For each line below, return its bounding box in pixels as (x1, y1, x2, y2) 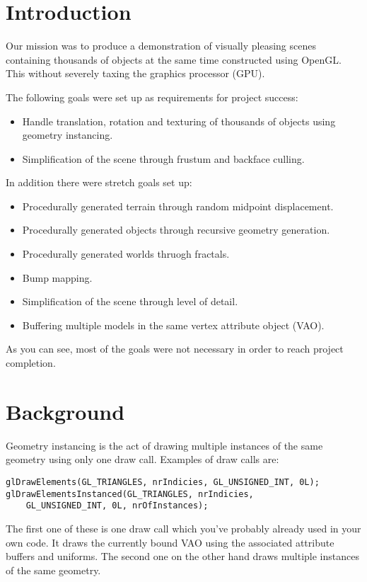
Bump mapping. (22, 270, 93, 285)
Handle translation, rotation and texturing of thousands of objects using (22, 113, 336, 128)
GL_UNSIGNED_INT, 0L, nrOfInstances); (25, 501, 209, 511)
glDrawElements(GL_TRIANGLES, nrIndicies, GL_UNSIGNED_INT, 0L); (6, 477, 320, 487)
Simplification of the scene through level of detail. (22, 294, 238, 309)
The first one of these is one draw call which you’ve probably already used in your (6, 520, 361, 535)
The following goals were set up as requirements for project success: (6, 89, 298, 104)
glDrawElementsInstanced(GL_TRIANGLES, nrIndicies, (6, 489, 254, 499)
